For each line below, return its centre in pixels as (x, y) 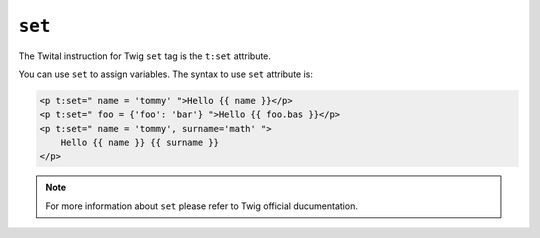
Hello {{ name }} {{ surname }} (140, 143)
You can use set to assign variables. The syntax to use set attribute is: (166, 74)
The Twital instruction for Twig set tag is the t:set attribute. (145, 56)
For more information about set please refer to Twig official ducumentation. (202, 206)
